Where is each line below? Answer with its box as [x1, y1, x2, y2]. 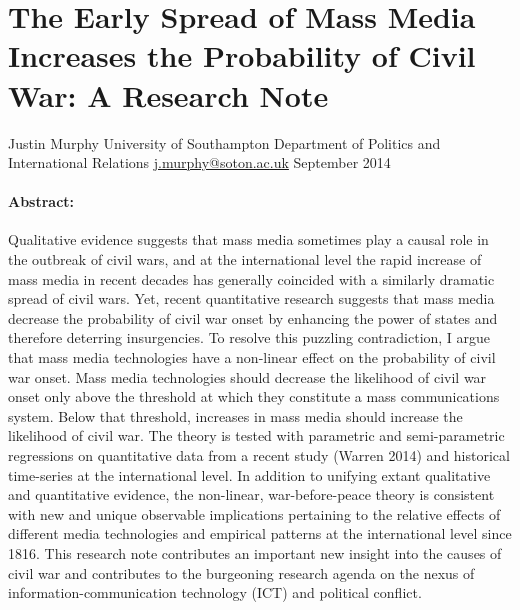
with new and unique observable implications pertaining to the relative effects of [8, 503, 501, 524]
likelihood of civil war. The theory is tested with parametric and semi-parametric [8, 425, 505, 446]
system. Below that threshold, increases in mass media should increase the [8, 405, 463, 426]
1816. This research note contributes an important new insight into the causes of [8, 542, 502, 563]
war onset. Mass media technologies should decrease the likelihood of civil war [8, 366, 487, 387]
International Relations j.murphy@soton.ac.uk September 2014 [8, 152, 391, 173]
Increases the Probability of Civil [8, 35, 476, 76]
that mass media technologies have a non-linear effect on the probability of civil [8, 347, 496, 368]
